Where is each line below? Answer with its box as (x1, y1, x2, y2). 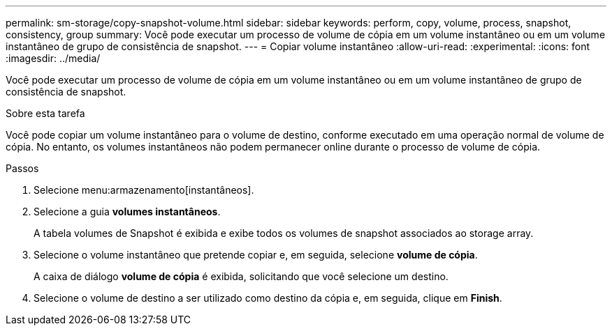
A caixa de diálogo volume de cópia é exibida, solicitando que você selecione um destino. (34, 270, 449, 282)
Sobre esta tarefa (6, 107, 85, 119)
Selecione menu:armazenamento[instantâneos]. (34, 184, 254, 196)
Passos (6, 162, 39, 174)
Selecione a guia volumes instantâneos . (34, 206, 221, 217)
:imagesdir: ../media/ (6, 52, 101, 64)
